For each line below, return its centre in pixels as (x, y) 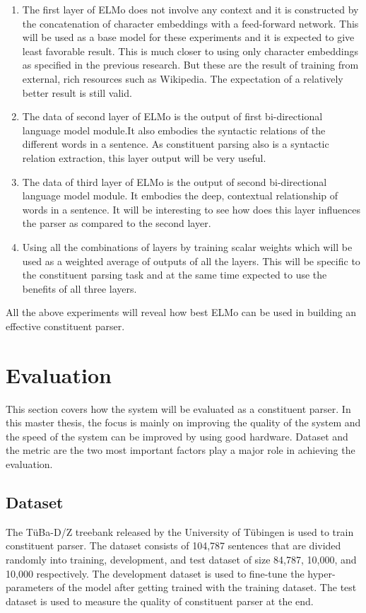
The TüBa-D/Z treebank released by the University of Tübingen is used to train (180, 531)
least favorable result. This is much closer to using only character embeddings (190, 51)
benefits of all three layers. (79, 288)
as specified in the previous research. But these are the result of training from (190, 65)
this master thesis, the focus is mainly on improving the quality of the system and (183, 422)
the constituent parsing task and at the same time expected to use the (175, 275)
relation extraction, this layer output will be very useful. (144, 157)
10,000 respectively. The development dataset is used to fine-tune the (155, 573)
